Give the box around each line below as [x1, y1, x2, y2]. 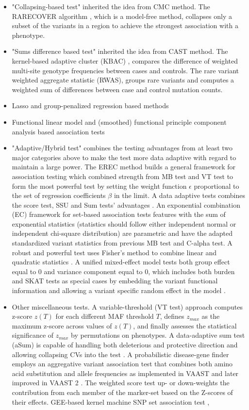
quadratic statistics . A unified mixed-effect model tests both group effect [12, 257, 230, 267]
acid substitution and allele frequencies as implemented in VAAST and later [12, 368, 239, 378]
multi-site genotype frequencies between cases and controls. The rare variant [12, 65, 239, 75]
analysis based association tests [12, 126, 105, 136]
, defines [160, 311, 184, 321]
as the [201, 311, 220, 321]
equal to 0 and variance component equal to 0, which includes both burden [12, 266, 235, 276]
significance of [12, 330, 54, 340]
